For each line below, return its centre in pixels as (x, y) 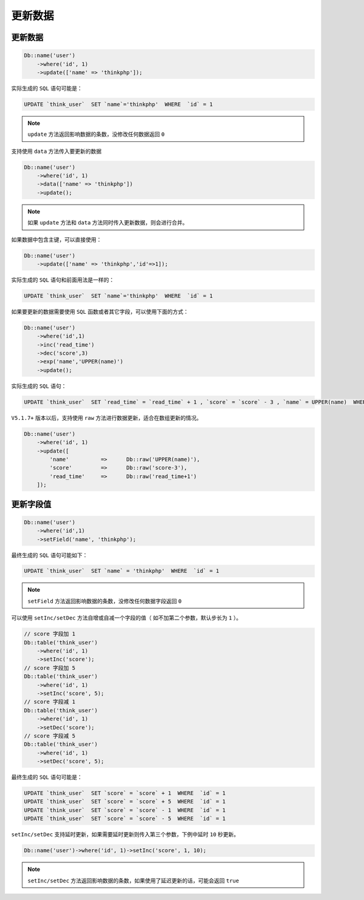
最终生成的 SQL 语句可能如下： (49, 555)
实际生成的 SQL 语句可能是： (47, 88)
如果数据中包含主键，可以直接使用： (56, 239)
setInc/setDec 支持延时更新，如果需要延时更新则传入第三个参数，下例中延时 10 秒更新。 (125, 834)
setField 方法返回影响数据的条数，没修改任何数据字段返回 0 (105, 601)
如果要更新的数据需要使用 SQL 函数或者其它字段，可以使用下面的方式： (100, 311)
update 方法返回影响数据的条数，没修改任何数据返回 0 (96, 134)
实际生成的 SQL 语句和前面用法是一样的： (63, 280)
